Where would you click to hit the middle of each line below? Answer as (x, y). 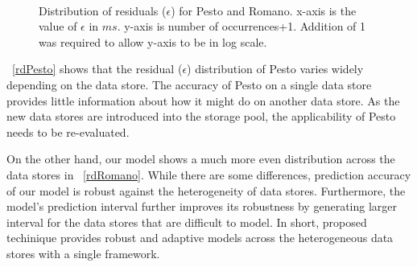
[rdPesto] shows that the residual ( (97, 69)
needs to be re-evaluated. (68, 131)
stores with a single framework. (83, 253)
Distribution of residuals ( (103, 10)
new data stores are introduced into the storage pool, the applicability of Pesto (201, 116)
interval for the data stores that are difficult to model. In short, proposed (187, 222)
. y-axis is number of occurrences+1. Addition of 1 (242, 26)
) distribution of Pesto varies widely (275, 69)
